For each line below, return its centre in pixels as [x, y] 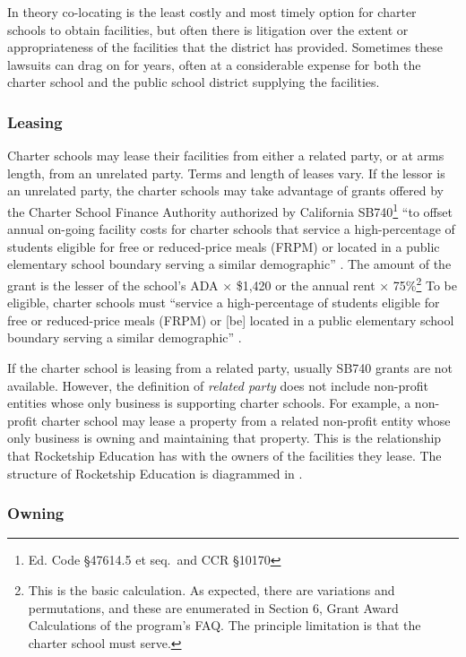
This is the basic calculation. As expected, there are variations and [211, 590]
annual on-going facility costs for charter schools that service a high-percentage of [231, 229]
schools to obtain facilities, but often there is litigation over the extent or [208, 29]
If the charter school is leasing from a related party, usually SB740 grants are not [230, 368]
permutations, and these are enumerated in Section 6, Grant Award [213, 607]
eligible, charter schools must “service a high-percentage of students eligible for [224, 303]
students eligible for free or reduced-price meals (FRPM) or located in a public [224, 246]
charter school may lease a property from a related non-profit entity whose [246, 420]
